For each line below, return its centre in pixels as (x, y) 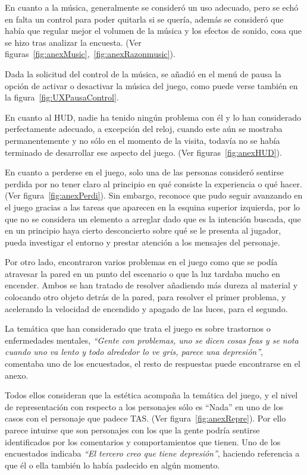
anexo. (17, 375)
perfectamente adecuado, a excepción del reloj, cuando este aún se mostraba (144, 129)
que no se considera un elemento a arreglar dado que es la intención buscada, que (153, 218)
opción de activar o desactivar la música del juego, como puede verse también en (151, 85)
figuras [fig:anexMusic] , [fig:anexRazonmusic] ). (90, 54)
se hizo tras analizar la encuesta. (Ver (73, 42)
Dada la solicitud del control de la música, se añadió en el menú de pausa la (143, 73)
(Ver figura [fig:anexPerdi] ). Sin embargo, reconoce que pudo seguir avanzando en (154, 195)
